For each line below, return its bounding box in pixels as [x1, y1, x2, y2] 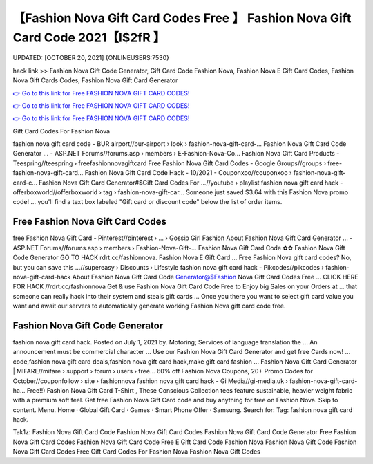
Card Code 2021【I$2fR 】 [12, 30, 166, 45]
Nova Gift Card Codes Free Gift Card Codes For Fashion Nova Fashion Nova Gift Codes [12, 447, 260, 456]
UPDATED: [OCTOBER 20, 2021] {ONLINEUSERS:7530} [12, 54, 169, 62]
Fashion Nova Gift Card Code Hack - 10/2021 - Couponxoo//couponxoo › [84, 169, 292, 177]
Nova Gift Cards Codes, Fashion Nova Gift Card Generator [12, 76, 178, 84]
